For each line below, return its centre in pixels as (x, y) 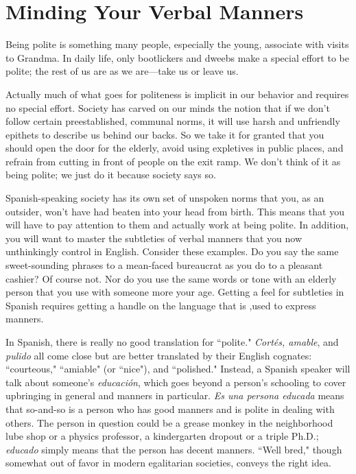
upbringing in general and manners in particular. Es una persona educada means (175, 395)
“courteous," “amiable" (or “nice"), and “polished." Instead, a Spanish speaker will (178, 369)
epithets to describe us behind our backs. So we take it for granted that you (165, 134)
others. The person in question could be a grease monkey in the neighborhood (169, 422)
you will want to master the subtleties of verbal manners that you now (154, 238)
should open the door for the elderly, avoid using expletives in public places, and (175, 148)
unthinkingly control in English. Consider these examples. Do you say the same (172, 251)
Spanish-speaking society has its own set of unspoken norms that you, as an (165, 198)
